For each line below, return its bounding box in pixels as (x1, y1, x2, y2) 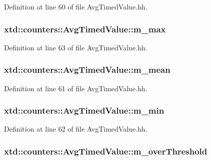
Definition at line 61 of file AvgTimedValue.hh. (4, 83, 147, 93)
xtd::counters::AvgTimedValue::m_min (4, 104, 164, 117)
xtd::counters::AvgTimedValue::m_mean (4, 63, 170, 76)
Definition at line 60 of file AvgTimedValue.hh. (4, 1, 147, 11)
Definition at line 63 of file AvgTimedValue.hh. (4, 42, 147, 52)
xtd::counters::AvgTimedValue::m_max (4, 22, 166, 35)
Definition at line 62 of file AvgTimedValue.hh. (4, 124, 147, 134)
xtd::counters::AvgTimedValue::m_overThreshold (4, 145, 207, 157)
